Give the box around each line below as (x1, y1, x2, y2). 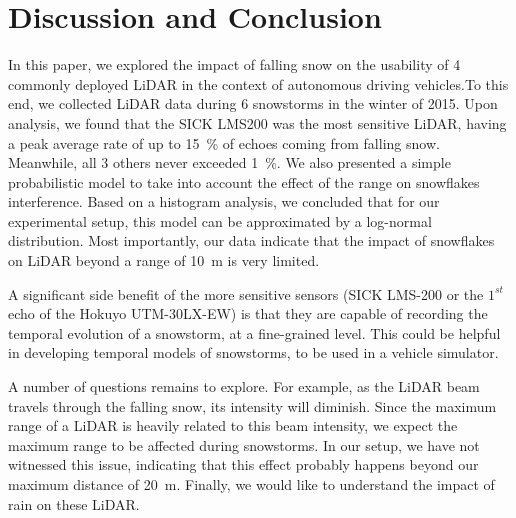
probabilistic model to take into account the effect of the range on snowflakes (8, 171, 480, 192)
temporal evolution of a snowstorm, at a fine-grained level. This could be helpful (8, 322, 501, 343)
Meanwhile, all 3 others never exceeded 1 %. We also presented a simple (8, 152, 451, 173)
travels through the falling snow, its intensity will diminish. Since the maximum (8, 395, 497, 416)
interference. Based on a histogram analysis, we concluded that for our (8, 191, 440, 212)
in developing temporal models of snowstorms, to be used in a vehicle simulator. (8, 342, 499, 363)
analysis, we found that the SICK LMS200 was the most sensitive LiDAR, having (8, 112, 507, 133)
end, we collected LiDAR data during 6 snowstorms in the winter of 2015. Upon (8, 93, 498, 114)
